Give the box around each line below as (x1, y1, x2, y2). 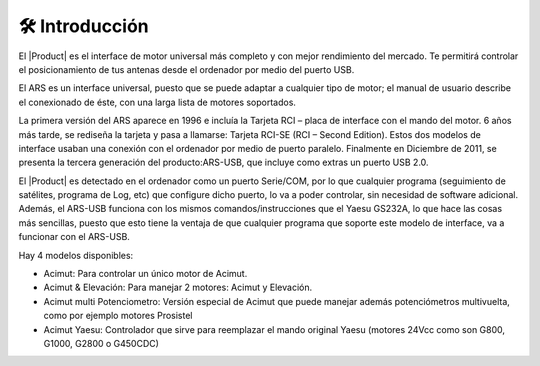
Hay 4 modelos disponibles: (18, 249, 134, 261)
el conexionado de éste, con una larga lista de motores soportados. (18, 96, 297, 108)
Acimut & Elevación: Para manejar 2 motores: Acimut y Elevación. (43, 281, 313, 294)
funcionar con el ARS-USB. (18, 231, 130, 243)
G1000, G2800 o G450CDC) (43, 337, 160, 349)
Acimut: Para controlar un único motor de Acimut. (43, 268, 248, 280)
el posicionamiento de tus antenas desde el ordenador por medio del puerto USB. (18, 63, 355, 75)
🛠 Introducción (18, 15, 149, 37)
